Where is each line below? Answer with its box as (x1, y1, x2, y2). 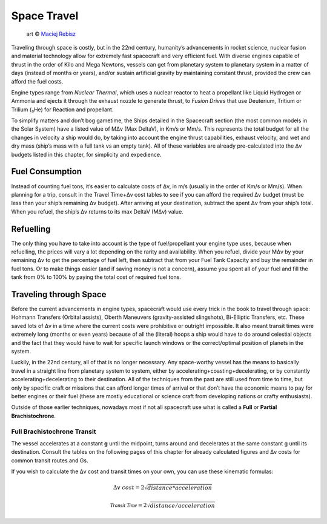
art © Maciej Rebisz (26, 30, 76, 38)
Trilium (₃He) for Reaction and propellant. (11, 106, 114, 113)
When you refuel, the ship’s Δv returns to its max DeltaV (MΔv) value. (11, 208, 184, 215)
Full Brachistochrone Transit (11, 427, 96, 436)
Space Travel (11, 9, 79, 22)
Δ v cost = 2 (113, 484, 145, 491)
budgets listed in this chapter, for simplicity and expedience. (11, 151, 162, 158)
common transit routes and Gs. (11, 457, 88, 464)
